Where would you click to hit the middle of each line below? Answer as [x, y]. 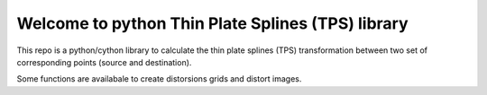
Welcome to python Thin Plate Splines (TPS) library [213, 23]
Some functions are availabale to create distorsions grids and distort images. [159, 79]
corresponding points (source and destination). [104, 62]
